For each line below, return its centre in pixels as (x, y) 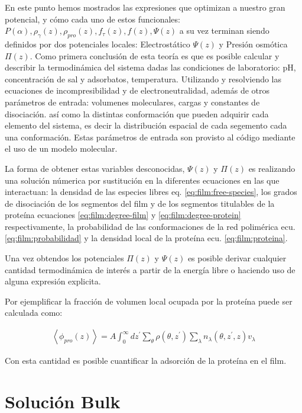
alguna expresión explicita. (53, 281)
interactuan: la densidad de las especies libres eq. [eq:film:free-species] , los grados (151, 192)
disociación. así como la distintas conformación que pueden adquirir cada (137, 113)
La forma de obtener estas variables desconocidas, (95, 168)
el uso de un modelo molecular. (61, 148)
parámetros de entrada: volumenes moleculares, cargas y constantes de (132, 102)
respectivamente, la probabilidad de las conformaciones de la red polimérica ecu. (150, 226)
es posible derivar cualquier (237, 258)
